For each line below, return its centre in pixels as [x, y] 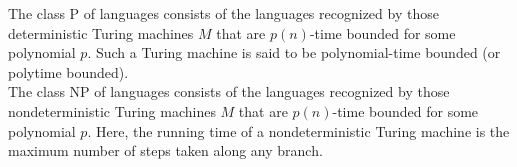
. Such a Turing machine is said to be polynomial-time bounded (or [294, 52]
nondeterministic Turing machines [112, 110]
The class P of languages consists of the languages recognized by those [223, 13]
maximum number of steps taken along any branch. [165, 150]
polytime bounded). [68, 71]
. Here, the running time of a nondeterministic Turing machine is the [298, 130]
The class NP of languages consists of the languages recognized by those [229, 91]
